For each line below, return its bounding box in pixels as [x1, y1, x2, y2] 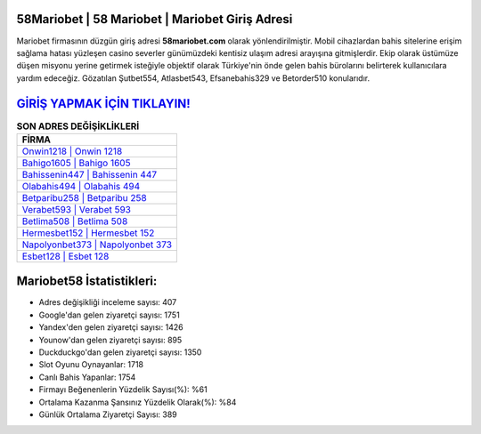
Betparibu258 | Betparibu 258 [21, 191, 147, 204]
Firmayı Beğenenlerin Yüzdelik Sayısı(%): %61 [38, 384, 208, 395]
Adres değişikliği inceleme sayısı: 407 [38, 297, 177, 308]
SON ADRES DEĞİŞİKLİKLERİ [16, 120, 140, 133]
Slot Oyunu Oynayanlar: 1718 [38, 359, 144, 370]
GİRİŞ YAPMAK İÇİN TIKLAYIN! [16, 96, 191, 111]
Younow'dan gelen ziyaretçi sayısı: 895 [38, 334, 183, 345]
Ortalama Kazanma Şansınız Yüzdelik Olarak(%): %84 [38, 397, 237, 407]
